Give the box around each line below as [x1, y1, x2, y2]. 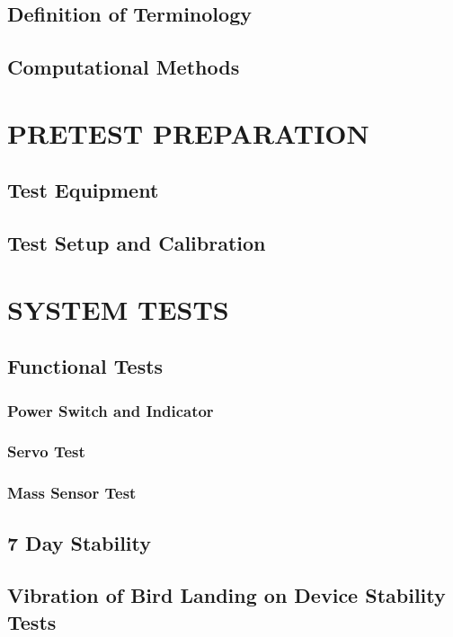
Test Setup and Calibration [7, 229, 266, 257]
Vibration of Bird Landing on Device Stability [7, 581, 446, 609]
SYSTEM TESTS [7, 290, 229, 327]
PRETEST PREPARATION [7, 114, 369, 151]
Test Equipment [7, 176, 159, 204]
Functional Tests [7, 352, 164, 380]
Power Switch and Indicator [7, 399, 214, 421]
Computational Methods [7, 53, 240, 81]
